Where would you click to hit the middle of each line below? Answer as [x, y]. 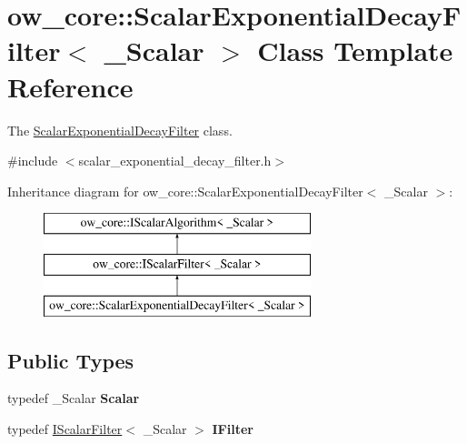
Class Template [355, 50]
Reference [70, 86]
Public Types [71, 360]
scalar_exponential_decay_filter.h [175, 161]
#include [33, 161]
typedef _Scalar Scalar [74, 398]
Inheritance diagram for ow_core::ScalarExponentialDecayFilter [185, 191]
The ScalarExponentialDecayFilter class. [120, 130]
